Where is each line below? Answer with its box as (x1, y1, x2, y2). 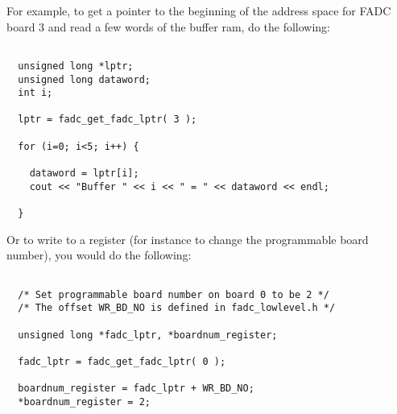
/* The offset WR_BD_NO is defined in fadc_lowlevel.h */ (18, 302, 336, 314)
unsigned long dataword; (18, 73, 151, 85)
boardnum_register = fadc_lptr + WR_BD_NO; (18, 383, 254, 395)
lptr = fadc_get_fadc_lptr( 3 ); (18, 114, 197, 126)
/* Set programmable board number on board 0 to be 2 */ (18, 288, 329, 300)
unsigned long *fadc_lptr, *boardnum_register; (18, 329, 278, 341)
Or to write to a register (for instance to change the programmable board (6, 230, 369, 247)
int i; (18, 87, 53, 99)
